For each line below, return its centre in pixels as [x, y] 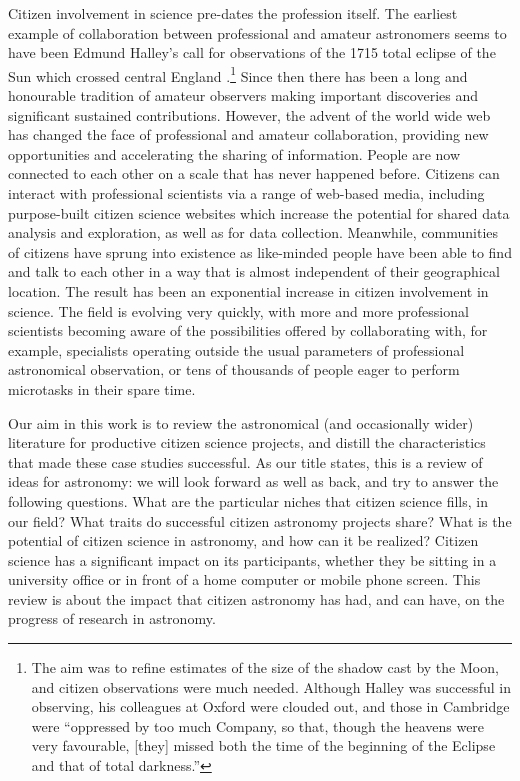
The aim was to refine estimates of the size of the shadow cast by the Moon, [265, 667]
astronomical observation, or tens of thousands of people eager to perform [234, 369]
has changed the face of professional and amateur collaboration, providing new [248, 134]
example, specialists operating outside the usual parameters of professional [236, 349]
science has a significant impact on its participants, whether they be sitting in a [252, 559]
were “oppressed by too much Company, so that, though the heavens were [258, 725]
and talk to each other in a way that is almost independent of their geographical [254, 271]
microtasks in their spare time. [102, 388]
